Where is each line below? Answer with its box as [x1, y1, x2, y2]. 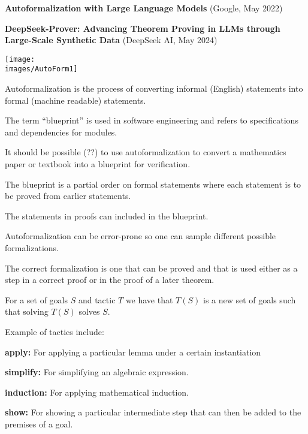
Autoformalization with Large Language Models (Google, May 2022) [5, 2, 283, 14]
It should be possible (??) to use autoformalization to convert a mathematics [5, 146, 286, 158]
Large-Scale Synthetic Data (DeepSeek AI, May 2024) [5, 34, 218, 46]
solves [78, 305, 100, 318]
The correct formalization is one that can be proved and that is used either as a [5, 261, 298, 274]
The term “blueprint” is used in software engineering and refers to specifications [5, 114, 298, 126]
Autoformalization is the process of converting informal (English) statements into [5, 82, 303, 95]
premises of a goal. [5, 417, 73, 430]
